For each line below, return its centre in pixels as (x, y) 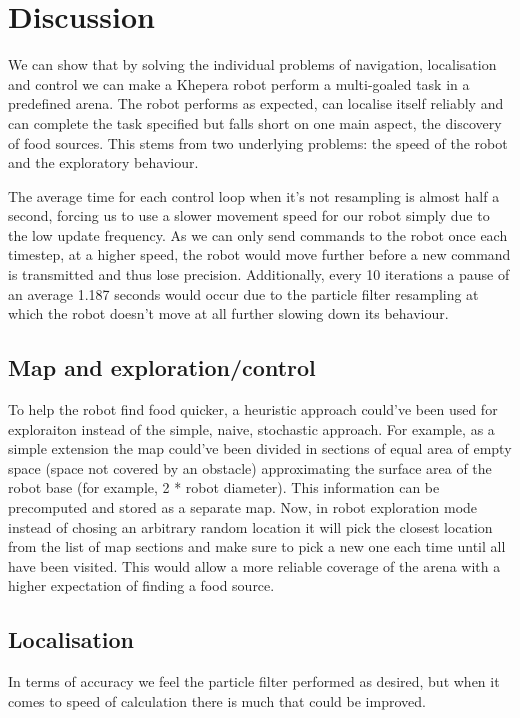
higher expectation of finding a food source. (141, 585)
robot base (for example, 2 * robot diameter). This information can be (224, 487)
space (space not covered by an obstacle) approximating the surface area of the (250, 467)
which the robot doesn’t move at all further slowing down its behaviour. (228, 313)
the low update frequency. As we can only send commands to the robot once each (258, 234)
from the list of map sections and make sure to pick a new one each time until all (257, 546)
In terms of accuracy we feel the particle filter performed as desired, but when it (254, 681)
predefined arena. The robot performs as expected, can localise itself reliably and (256, 103)
